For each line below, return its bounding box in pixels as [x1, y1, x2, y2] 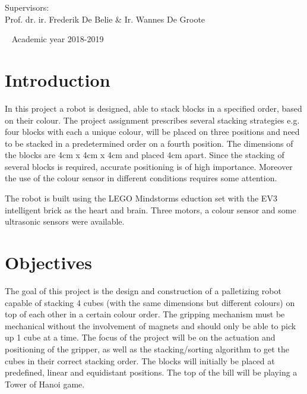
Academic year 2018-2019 [11, 33, 104, 45]
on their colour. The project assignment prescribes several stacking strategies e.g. [5, 114, 300, 126]
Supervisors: [5, 1, 49, 13]
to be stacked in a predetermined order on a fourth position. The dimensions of [5, 137, 293, 149]
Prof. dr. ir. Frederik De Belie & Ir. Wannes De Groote [5, 12, 205, 25]
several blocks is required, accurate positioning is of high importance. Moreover [5, 160, 293, 172]
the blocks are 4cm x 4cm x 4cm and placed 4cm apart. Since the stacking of [5, 149, 284, 161]
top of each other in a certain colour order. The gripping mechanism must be [5, 308, 285, 320]
